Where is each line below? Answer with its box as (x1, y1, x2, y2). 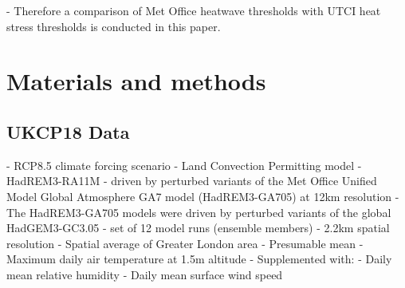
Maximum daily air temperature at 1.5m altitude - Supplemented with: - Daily (6, 251, 392, 267)
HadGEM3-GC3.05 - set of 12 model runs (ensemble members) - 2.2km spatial (6, 219, 390, 236)
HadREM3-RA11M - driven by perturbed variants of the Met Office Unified (6, 172, 377, 189)
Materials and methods (6, 65, 266, 97)
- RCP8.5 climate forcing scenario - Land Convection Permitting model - (6, 156, 362, 173)
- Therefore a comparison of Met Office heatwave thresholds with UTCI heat (6, 2, 381, 18)
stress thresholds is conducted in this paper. (6, 18, 221, 34)
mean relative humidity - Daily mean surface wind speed (6, 266, 283, 282)
